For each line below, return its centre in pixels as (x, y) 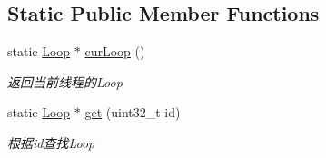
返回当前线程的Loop (65, 81)
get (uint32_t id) (133, 112)
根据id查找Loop (51, 142)
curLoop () (115, 51)
